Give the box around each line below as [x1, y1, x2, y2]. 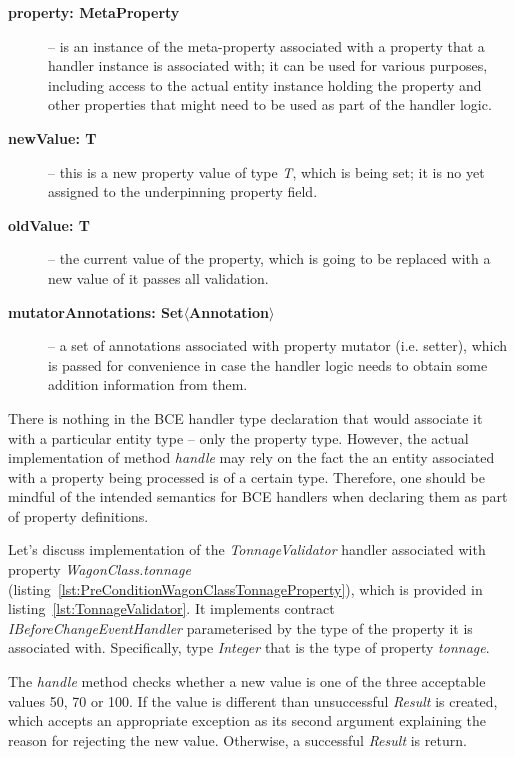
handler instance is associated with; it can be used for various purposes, [48, 55, 488, 76]
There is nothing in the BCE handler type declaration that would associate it [8, 407, 483, 428]
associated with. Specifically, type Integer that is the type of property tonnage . [8, 637, 490, 658]
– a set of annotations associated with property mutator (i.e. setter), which [48, 335, 508, 356]
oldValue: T [8, 214, 90, 235]
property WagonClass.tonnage [8, 559, 191, 580]
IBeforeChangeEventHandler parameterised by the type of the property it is [8, 617, 473, 638]
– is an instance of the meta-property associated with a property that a [48, 35, 485, 56]
